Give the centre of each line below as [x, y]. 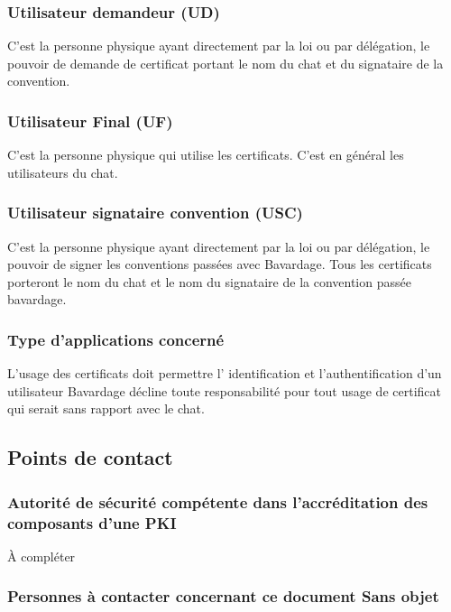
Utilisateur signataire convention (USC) [155, 213]
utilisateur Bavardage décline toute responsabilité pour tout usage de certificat [224, 390]
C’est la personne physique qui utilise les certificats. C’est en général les [206, 155]
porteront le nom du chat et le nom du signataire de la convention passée [209, 281]
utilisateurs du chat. [63, 172]
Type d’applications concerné [116, 339]
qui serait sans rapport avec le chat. [106, 408]
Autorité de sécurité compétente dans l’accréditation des [218, 501]
